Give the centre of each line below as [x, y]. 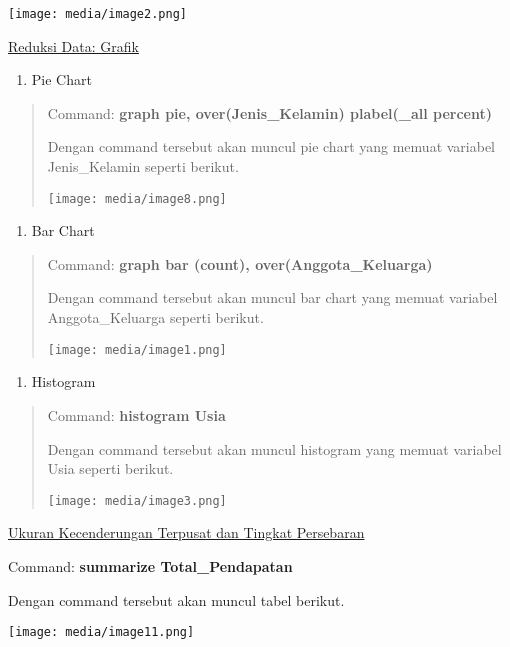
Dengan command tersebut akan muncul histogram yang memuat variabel [274, 448]
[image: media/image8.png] [137, 198]
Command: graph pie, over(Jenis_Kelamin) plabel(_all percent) [269, 112]
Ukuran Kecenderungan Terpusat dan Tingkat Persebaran [186, 532]
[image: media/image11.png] [101, 632]
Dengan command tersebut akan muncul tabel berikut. [176, 599]
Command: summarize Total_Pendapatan [150, 565]
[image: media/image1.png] [137, 349]
